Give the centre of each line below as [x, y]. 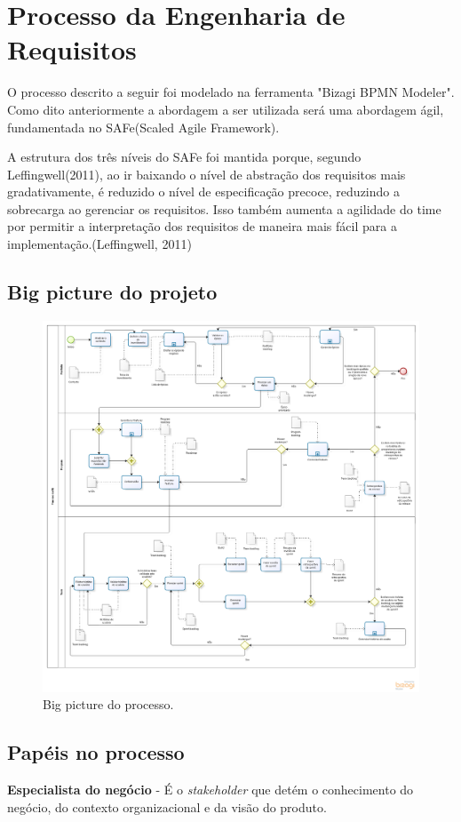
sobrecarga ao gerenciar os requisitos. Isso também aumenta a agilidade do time [224, 208]
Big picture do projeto [112, 292]
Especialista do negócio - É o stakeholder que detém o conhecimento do [211, 790]
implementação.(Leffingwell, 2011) [99, 244]
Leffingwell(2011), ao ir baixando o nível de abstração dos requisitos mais [207, 174]
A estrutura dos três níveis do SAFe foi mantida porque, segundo [184, 157]
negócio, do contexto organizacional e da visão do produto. [167, 806]
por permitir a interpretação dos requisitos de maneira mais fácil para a [202, 226]
